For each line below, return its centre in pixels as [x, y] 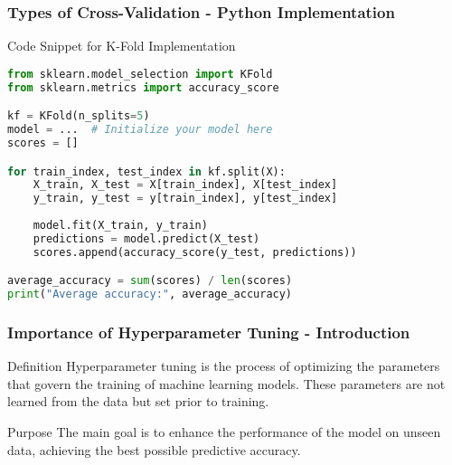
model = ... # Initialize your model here [140, 130]
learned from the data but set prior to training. [138, 401]
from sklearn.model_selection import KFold [140, 74]
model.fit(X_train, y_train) [120, 225]
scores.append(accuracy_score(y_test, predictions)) [195, 252]
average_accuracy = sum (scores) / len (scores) [150, 281]
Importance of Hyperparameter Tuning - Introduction [209, 332]
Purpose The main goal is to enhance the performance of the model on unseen [224, 432]
